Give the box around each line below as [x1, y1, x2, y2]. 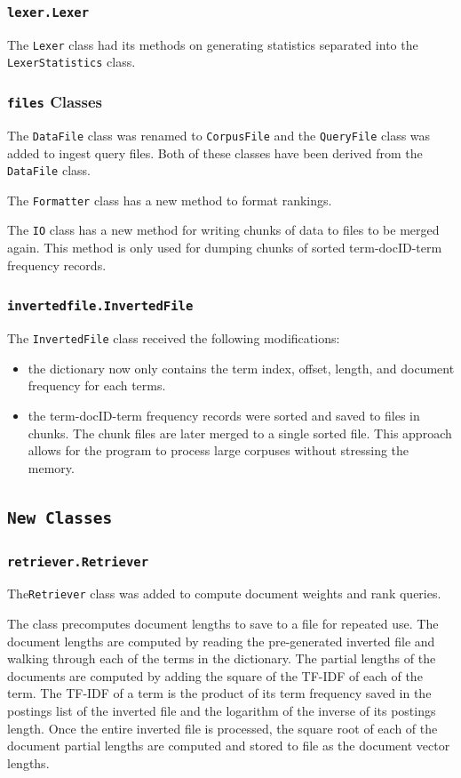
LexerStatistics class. [7, 52, 136, 71]
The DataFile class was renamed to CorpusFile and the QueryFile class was [7, 125, 431, 144]
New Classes [7, 508, 113, 527]
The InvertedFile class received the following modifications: [7, 329, 340, 348]
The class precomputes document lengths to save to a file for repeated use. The [7, 614, 439, 633]
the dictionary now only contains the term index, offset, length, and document [28, 358, 455, 377]
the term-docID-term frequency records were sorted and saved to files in [28, 405, 420, 424]
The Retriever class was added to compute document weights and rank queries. [7, 584, 441, 603]
